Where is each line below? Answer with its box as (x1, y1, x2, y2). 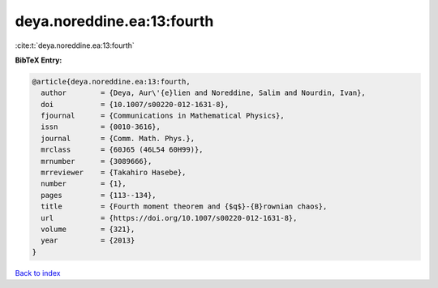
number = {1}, (41, 179, 127, 188)
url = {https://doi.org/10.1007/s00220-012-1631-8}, (41, 213, 298, 222)
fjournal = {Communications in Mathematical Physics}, (41, 111, 285, 121)
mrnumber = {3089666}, (41, 157, 152, 165)
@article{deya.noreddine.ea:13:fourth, (32, 77, 191, 86)
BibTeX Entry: (15, 55, 62, 65)
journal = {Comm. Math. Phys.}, (41, 134, 195, 143)
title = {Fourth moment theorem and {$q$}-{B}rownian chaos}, (41, 202, 328, 211)
